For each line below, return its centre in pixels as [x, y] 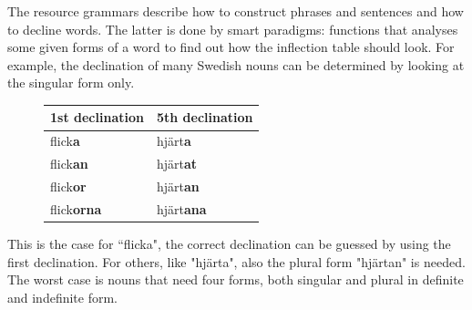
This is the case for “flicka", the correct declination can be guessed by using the [229, 243]
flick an [69, 164]
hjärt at [177, 164]
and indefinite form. [63, 297]
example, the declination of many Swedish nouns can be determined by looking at [236, 64]
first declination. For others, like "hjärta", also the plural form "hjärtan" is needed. [236, 261]
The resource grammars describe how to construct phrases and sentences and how [236, 11]
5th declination [205, 117]
